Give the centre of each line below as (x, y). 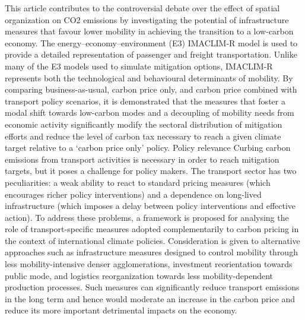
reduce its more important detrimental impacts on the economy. (121, 310)
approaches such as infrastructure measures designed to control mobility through (151, 252)
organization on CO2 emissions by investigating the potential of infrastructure (147, 19)
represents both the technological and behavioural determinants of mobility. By (149, 77)
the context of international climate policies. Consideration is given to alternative (152, 240)
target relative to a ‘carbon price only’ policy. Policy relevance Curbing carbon (148, 148)
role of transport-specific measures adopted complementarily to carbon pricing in (152, 229)
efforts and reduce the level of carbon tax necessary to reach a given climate (143, 136)
